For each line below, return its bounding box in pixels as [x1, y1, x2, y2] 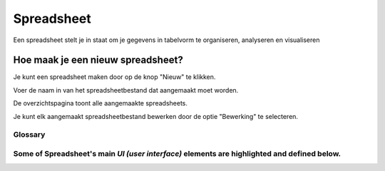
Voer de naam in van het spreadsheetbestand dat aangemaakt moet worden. [13, 85, 239, 94]
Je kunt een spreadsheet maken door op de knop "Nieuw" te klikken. [13, 73, 216, 81]
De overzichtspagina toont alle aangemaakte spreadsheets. [13, 99, 188, 108]
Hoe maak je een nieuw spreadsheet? [13, 54, 183, 66]
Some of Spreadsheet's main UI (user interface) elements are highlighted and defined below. [13, 148, 342, 158]
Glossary [13, 130, 46, 140]
